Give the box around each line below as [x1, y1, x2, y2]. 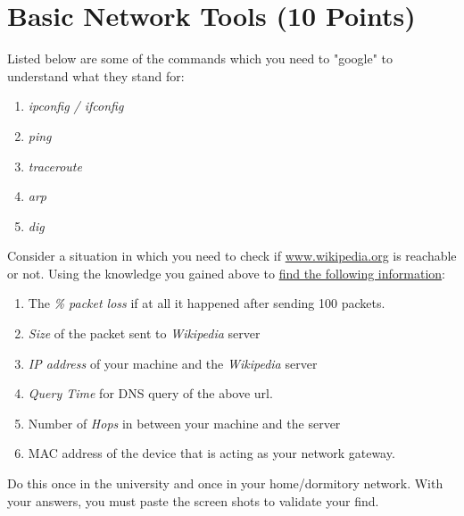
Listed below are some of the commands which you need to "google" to [7, 49, 394, 68]
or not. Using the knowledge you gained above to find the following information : [7, 263, 446, 282]
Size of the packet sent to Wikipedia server [28, 324, 261, 343]
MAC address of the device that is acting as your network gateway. [28, 444, 395, 462]
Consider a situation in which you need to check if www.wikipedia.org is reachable [7, 246, 457, 265]
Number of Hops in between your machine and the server [28, 413, 341, 432]
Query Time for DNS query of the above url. [28, 384, 273, 403]
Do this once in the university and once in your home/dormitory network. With [7, 474, 443, 493]
